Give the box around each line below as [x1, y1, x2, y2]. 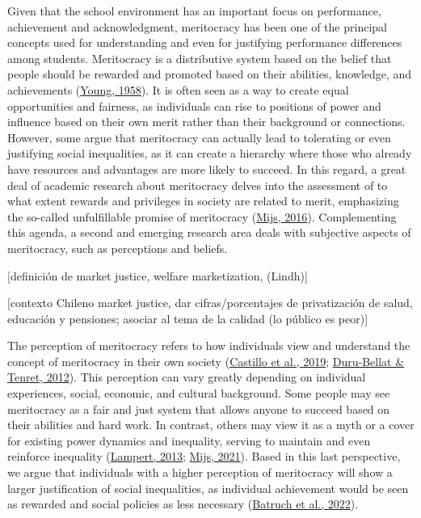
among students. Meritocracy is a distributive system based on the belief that [7, 49, 392, 66]
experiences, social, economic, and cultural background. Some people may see [7, 385, 390, 402]
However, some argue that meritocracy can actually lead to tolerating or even [7, 128, 391, 145]
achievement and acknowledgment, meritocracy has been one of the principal [7, 18, 387, 35]
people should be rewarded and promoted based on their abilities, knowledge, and [7, 65, 412, 82]
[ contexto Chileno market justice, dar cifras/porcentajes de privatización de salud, [7, 294, 413, 311]
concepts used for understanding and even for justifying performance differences [7, 34, 402, 51]
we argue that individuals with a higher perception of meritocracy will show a [7, 464, 393, 481]
